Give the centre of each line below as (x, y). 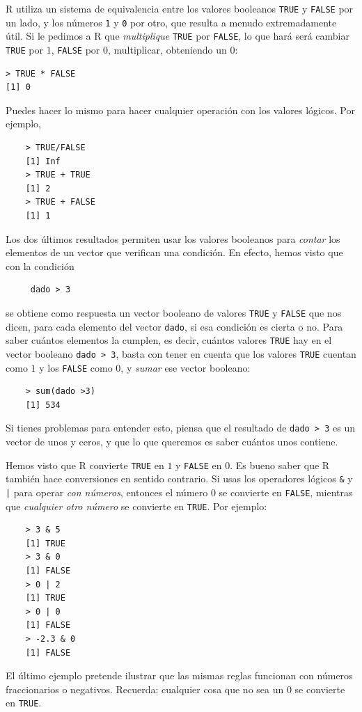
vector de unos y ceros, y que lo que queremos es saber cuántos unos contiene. (172, 442)
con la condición (40, 266)
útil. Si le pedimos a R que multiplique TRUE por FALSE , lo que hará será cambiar (178, 36)
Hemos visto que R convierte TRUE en (85, 465)
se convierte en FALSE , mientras (286, 492)
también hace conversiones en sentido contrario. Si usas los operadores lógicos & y (179, 478)
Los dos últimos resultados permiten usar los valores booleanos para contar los (173, 238)
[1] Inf (43, 161)
